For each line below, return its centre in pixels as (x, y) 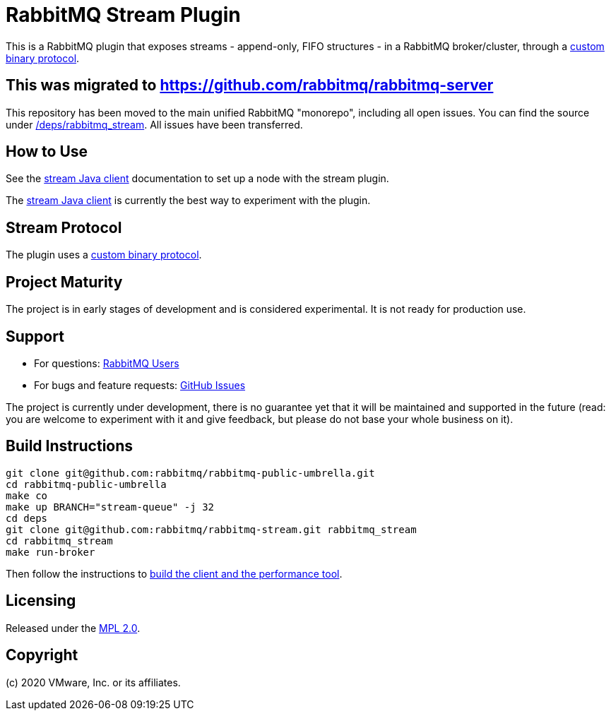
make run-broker (51, 552)
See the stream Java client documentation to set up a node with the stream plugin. (197, 179)
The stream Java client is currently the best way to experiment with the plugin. (188, 201)
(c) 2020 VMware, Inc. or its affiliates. (93, 682)
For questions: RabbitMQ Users (107, 363)
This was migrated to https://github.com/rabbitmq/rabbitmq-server (250, 85)
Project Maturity (64, 282)
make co (27, 495)
